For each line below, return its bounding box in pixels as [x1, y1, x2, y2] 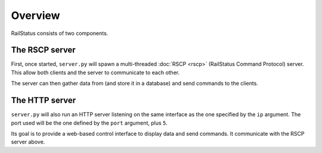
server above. [11, 138, 45, 145]
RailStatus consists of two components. [11, 30, 109, 37]
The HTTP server [11, 95, 76, 106]
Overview [11, 9, 60, 22]
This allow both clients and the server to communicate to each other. [11, 69, 180, 76]
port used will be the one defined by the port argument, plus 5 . [11, 119, 168, 126]
